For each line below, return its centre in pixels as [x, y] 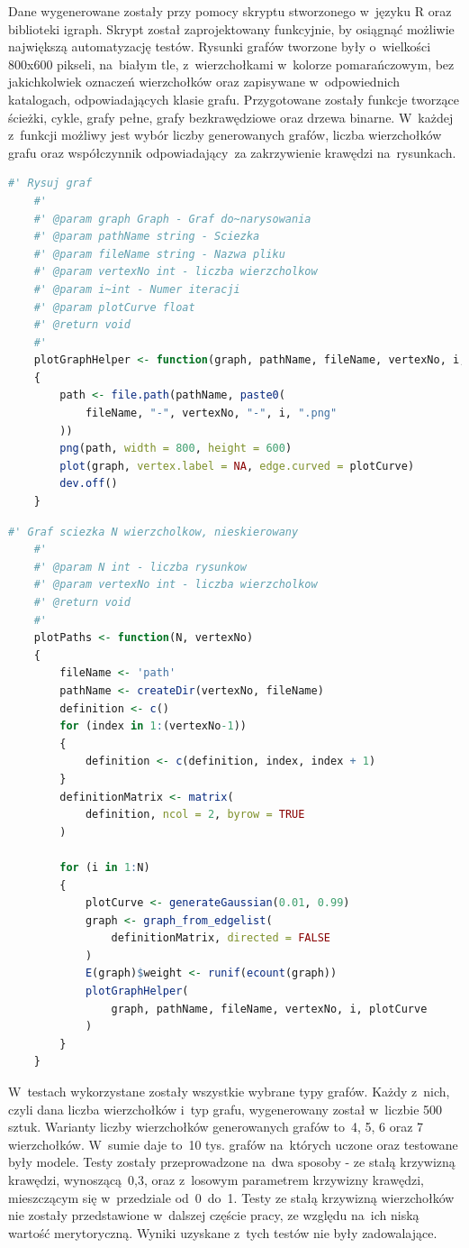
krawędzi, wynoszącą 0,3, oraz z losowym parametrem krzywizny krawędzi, [216, 1179]
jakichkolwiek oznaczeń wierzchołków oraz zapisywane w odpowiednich [204, 82]
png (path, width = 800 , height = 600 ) [176, 449]
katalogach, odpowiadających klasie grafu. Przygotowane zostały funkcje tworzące [234, 99]
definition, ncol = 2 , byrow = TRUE [195, 815]
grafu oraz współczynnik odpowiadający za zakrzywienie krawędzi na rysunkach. [232, 152]
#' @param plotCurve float [114, 307]
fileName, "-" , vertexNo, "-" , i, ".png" [211, 413]
